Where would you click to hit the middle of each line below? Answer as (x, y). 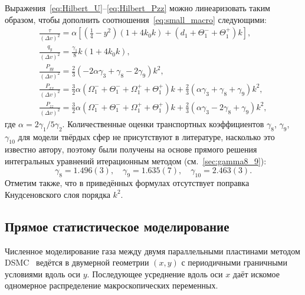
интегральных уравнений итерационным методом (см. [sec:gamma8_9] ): (136, 160)
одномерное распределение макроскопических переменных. (111, 285)
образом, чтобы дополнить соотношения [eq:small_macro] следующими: (136, 19)
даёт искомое (256, 274)
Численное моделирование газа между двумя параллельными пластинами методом (152, 251)
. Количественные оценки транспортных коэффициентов (163, 123)
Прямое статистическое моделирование (117, 226)
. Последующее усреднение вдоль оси (155, 274)
